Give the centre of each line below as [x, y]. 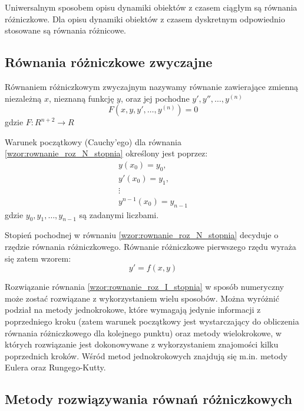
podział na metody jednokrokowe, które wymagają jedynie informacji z [133, 310]
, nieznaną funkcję [81, 98]
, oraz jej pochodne [155, 98]
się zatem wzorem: [38, 258]
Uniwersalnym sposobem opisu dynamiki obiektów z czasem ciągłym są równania [151, 7]
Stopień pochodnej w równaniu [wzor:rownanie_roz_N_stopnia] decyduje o [142, 235]
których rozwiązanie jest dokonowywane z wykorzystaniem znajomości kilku [142, 344]
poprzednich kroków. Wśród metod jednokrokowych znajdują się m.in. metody [146, 355]
